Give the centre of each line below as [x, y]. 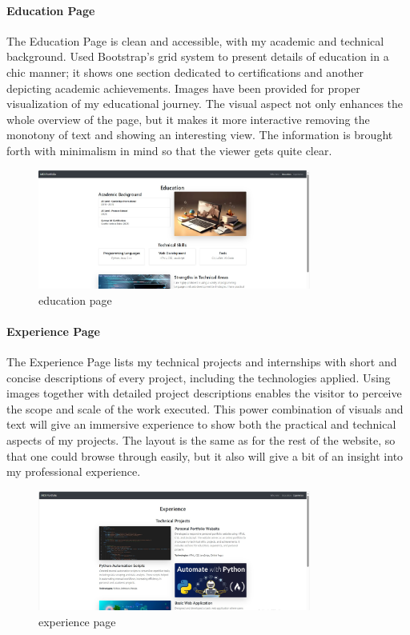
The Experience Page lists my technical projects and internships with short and [202, 362]
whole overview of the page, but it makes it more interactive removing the [188, 119]
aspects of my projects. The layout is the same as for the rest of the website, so [201, 440]
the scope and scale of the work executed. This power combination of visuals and [205, 408]
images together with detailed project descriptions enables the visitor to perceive [204, 393]
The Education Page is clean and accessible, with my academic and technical [195, 40]
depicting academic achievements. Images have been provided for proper [183, 88]
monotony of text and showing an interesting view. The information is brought [200, 135]
